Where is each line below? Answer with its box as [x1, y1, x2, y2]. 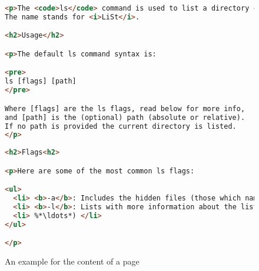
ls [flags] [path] [5, 77, 77, 86]
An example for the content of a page [5, 255, 140, 267]
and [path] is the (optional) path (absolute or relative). [5, 113, 245, 122]
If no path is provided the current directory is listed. [5, 122, 237, 131]
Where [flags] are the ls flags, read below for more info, [5, 104, 245, 113]
